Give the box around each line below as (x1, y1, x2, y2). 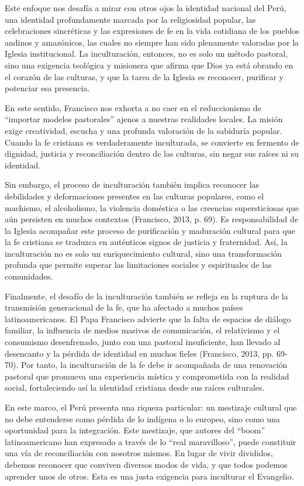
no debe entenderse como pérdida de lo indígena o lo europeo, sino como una (5, 412, 280, 425)
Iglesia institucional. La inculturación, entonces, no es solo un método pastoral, (5, 47, 288, 60)
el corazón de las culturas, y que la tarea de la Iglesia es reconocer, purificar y (5, 70, 284, 82)
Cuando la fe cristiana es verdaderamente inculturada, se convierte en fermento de (5, 136, 299, 148)
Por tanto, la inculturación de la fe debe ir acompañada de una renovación (20, 359, 288, 371)
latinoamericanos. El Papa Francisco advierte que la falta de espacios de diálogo (5, 312, 291, 325)
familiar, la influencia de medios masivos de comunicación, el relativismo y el (5, 324, 280, 336)
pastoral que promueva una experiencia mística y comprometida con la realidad (5, 370, 289, 382)
